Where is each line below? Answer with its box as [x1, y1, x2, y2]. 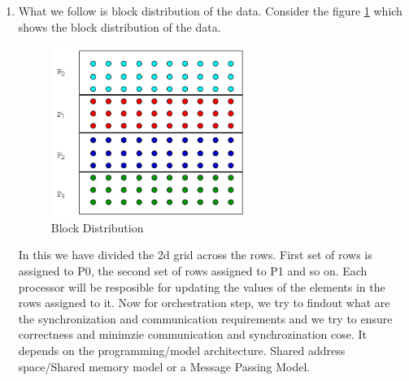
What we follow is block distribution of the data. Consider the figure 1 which [18, 2, 402, 19]
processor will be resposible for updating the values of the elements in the [18, 278, 385, 295]
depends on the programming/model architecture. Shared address [18, 341, 346, 358]
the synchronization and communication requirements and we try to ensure [18, 310, 393, 327]
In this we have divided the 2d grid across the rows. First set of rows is [18, 246, 372, 263]
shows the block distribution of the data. [18, 18, 221, 35]
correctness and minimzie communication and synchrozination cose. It [18, 326, 367, 343]
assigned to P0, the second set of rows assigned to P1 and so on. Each [18, 262, 368, 279]
